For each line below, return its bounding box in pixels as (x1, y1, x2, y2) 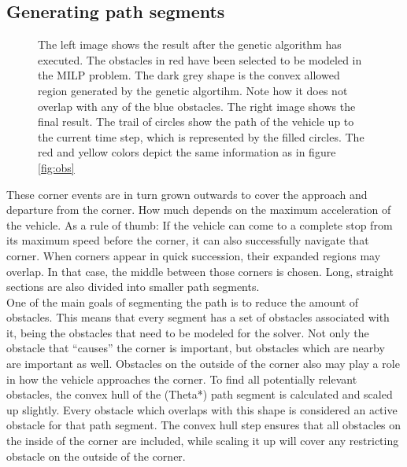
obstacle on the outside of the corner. (6, 447, 186, 464)
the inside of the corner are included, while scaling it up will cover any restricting (6, 432, 399, 449)
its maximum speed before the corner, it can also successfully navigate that (6, 232, 369, 248)
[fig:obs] (38, 159, 75, 175)
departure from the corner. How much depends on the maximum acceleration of (6, 201, 391, 218)
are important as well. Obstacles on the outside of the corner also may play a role (6, 355, 400, 372)
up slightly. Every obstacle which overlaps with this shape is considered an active (6, 401, 398, 417)
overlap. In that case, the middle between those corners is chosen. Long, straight (6, 263, 394, 279)
